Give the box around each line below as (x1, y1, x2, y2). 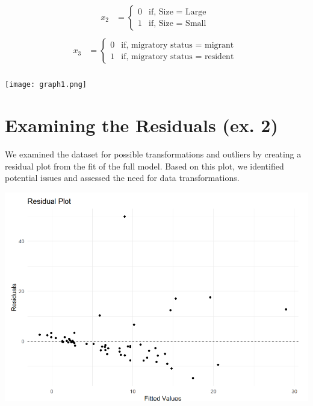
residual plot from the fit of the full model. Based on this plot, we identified (5, 159, 284, 172)
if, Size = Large (149, 7, 206, 16)
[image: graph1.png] (5, 80, 87, 89)
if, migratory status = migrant (121, 40, 234, 49)
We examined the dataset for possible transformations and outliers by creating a (5, 147, 302, 160)
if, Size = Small (149, 19, 206, 28)
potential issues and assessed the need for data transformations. (5, 171, 240, 184)
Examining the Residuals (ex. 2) (5, 112, 278, 137)
